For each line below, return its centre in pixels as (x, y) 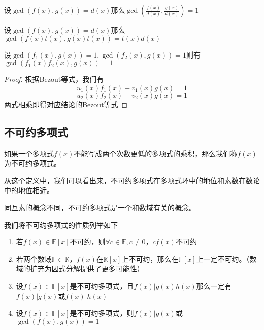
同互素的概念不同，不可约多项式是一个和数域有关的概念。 (100, 207)
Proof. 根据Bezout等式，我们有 (54, 79)
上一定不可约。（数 (226, 258)
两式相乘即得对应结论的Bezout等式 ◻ (66, 104)
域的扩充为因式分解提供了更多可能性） (80, 269)
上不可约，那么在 (150, 258)
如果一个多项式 (29, 153)
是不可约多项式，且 (102, 285)
